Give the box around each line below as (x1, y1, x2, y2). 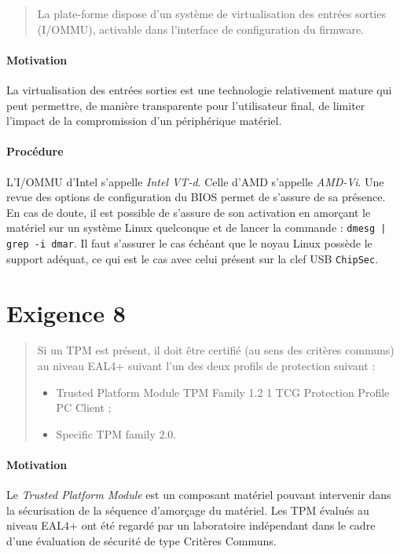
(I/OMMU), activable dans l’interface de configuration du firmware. (37, 20, 365, 37)
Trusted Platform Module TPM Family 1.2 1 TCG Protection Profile (56, 383, 390, 400)
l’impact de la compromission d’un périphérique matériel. (6, 112, 282, 129)
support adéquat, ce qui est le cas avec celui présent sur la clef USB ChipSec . (6, 250, 379, 266)
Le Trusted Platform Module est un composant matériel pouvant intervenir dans (6, 486, 391, 503)
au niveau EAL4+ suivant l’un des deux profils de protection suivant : (37, 358, 376, 374)
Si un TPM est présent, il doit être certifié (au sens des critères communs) (37, 342, 394, 358)
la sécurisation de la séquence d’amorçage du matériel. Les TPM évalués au (6, 501, 369, 518)
